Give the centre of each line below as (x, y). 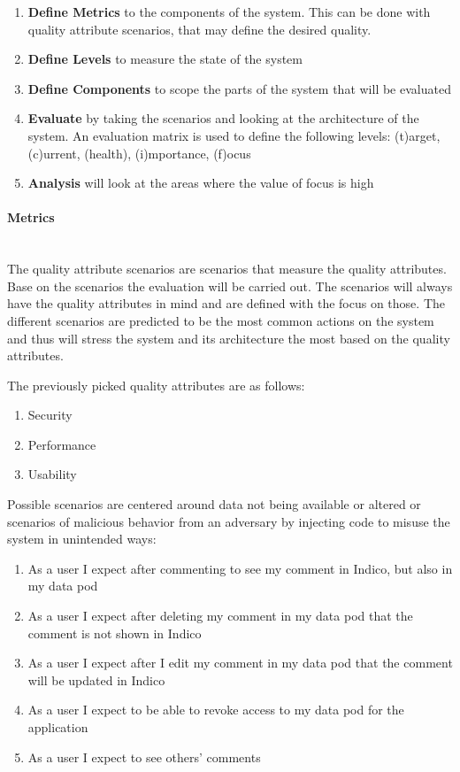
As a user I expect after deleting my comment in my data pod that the (220, 616)
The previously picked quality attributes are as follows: (156, 385)
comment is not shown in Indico (115, 633)
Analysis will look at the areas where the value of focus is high (201, 183)
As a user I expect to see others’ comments (144, 757)
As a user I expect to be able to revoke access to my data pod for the (216, 710)
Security (50, 415)
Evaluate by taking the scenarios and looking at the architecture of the (223, 118)
